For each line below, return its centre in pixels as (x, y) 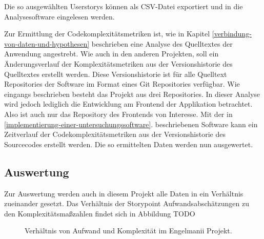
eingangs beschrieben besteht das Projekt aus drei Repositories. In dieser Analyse (132, 94)
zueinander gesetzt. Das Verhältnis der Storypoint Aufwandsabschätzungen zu (127, 203)
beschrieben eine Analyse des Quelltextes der (162, 43)
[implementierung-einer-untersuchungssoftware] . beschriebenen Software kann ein (131, 124)
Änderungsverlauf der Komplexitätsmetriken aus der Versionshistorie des (118, 63)
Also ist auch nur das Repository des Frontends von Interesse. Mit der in (118, 114)
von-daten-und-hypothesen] (47, 43)
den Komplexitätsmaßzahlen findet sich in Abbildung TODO (100, 213)
